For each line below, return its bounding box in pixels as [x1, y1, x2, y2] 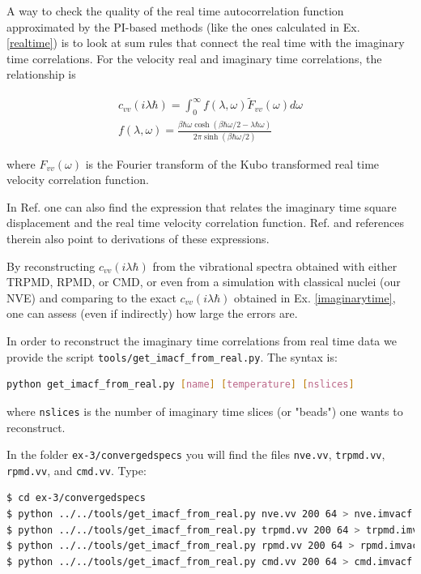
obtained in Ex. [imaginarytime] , [234, 289, 396, 306]
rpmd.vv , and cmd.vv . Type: [6, 461, 147, 478]
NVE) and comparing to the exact [6, 289, 176, 306]
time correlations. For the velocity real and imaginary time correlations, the [6, 49, 382, 66]
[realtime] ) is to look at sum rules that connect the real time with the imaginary [6, 34, 405, 51]
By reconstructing [6, 257, 96, 274]
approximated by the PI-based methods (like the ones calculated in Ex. [6, 18, 360, 35]
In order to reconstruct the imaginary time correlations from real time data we [6, 332, 397, 349]
